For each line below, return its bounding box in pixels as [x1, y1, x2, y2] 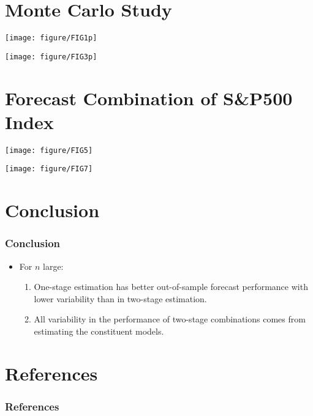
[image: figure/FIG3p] [5, 52, 97, 61]
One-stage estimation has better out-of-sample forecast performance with [34, 280, 308, 293]
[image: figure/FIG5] [5, 146, 93, 155]
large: [43, 259, 64, 272]
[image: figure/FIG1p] [5, 34, 97, 43]
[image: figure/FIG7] [5, 165, 93, 174]
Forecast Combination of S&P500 [5, 85, 293, 110]
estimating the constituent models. [34, 325, 164, 338]
